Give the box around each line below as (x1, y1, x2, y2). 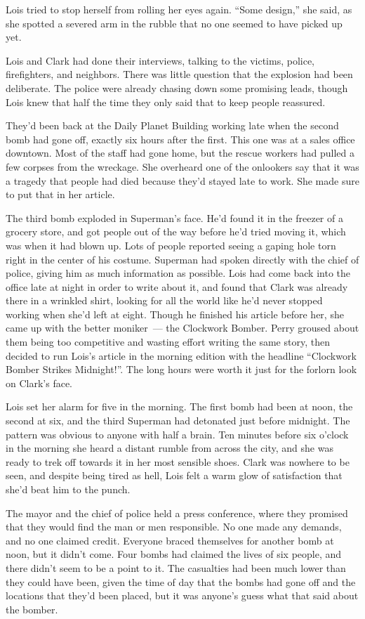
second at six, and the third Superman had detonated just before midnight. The (6, 413, 350, 428)
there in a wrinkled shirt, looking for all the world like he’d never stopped (6, 293, 323, 308)
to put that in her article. (6, 187, 115, 202)
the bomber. (6, 601, 58, 616)
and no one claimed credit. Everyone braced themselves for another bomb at (6, 533, 334, 547)
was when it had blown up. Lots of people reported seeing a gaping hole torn (6, 237, 336, 252)
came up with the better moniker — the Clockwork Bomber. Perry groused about (6, 320, 359, 335)
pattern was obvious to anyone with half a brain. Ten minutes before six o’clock (6, 426, 349, 441)
